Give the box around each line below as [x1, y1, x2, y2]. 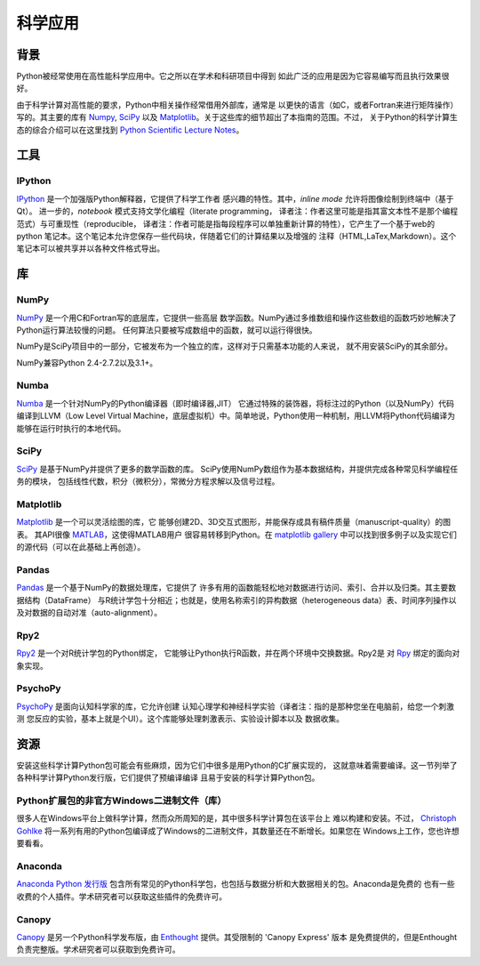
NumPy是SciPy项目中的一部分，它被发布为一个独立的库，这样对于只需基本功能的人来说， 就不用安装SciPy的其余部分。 [16, 341, 453, 351]
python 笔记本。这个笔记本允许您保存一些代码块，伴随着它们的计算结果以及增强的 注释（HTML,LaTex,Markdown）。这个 [16, 230, 457, 241]
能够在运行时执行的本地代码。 [16, 423, 126, 433]
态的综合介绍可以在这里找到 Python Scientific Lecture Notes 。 [16, 125, 244, 135]
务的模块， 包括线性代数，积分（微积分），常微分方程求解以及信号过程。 [16, 476, 280, 487]
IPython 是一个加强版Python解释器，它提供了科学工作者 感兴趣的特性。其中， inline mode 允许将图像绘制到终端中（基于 [16, 193, 454, 204]
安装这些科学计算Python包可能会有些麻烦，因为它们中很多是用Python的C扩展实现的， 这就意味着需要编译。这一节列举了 [16, 760, 458, 770]
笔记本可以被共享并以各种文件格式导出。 [16, 243, 164, 254]
